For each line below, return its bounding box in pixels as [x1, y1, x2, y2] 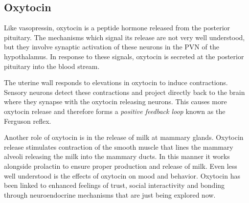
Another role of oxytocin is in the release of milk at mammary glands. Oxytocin [4, 132, 244, 142]
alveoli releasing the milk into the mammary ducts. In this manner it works [4, 151, 230, 161]
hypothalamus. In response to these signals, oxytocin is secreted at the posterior [4, 51, 244, 61]
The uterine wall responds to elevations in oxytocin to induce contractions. [4, 77, 228, 88]
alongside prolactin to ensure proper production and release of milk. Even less [4, 160, 237, 171]
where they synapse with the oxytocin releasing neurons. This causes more [4, 96, 227, 107]
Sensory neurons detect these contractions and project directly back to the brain [4, 87, 245, 97]
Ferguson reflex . [4, 115, 51, 126]
